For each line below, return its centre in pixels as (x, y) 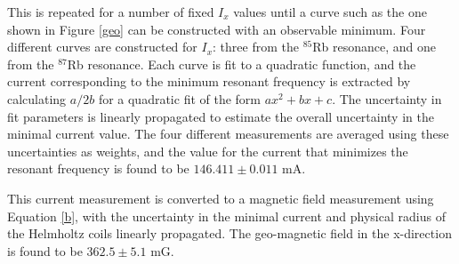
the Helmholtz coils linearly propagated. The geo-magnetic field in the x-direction (229, 233)
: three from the (256, 47)
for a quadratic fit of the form (180, 98)
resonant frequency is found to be (98, 168)
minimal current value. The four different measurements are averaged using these (228, 134)
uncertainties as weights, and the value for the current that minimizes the (208, 151)
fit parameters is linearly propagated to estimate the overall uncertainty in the (221, 116)
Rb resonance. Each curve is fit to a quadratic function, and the (242, 64)
